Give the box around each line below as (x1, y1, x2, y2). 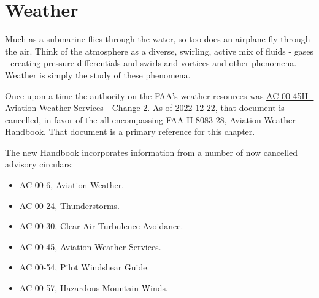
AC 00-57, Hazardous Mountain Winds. (19, 281, 168, 294)
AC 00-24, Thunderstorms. (19, 199, 120, 212)
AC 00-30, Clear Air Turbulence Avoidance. (19, 220, 183, 232)
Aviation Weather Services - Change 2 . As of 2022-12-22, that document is (5, 101, 285, 114)
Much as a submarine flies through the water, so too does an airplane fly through (5, 32, 310, 45)
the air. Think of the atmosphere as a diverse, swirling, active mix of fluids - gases (5, 44, 314, 57)
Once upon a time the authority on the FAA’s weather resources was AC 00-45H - (5, 89, 314, 102)
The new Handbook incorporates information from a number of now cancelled (5, 145, 298, 158)
